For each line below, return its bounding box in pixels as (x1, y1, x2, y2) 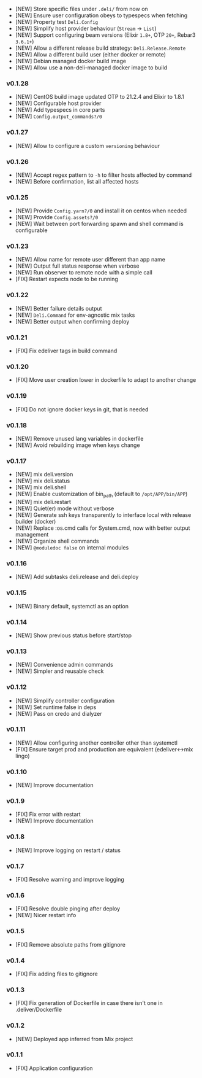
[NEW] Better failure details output (15, 304, 102, 312)
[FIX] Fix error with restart (15, 810, 81, 818)
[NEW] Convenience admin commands (15, 661, 113, 669)
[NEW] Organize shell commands (15, 537, 99, 545)
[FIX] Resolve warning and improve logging (15, 876, 124, 883)
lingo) (15, 752, 30, 759)
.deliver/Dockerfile (15, 1006, 62, 1014)
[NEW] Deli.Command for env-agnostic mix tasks (15, 311, 135, 319)
